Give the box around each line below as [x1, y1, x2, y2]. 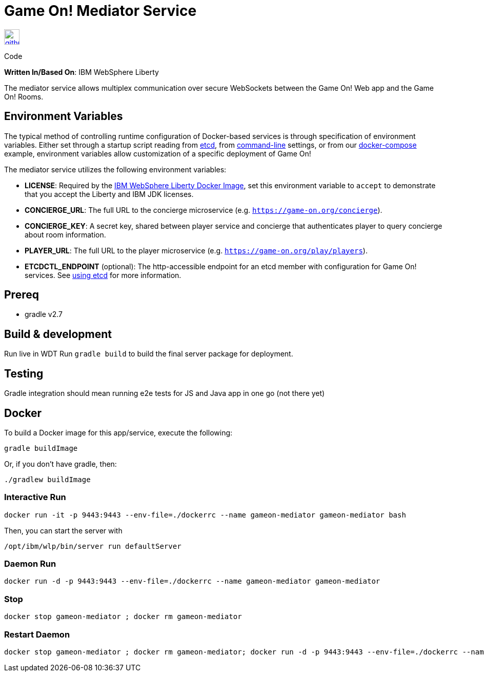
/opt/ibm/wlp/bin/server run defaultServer [4, 542, 181, 550]
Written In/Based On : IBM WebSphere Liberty [4, 67, 159, 76]
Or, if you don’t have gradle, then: [4, 459, 117, 468]
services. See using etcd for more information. [25, 270, 181, 280]
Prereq [4, 288, 39, 302]
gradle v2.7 [25, 310, 63, 319]
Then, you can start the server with [4, 526, 123, 535]
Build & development [4, 327, 112, 341]
